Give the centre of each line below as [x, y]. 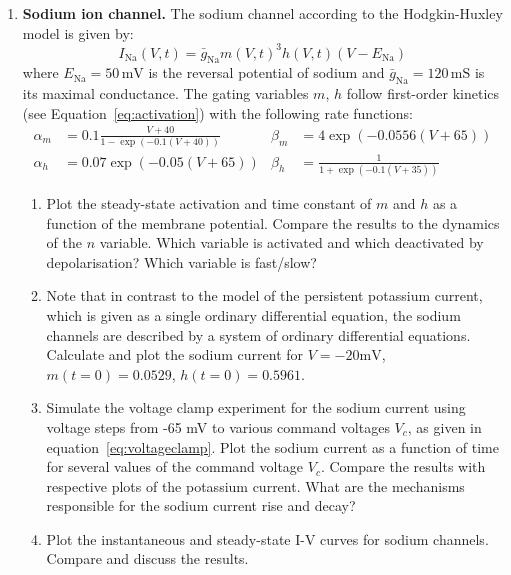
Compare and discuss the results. [147, 558]
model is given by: [78, 32]
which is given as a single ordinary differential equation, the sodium [253, 314]
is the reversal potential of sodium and [266, 72]
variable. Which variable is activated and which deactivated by [291, 242]
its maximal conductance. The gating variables [165, 93]
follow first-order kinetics [423, 93]
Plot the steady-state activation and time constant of [209, 202]
